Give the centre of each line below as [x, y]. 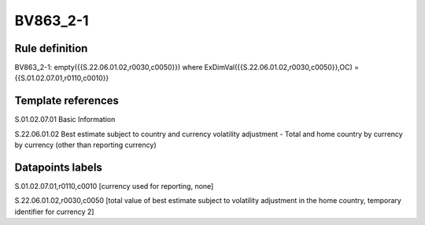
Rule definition [51, 48]
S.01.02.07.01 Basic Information [65, 120]
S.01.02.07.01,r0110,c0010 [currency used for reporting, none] [114, 186]
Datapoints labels [58, 167]
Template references [67, 101]
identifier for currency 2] [54, 212]
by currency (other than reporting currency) [85, 145]
